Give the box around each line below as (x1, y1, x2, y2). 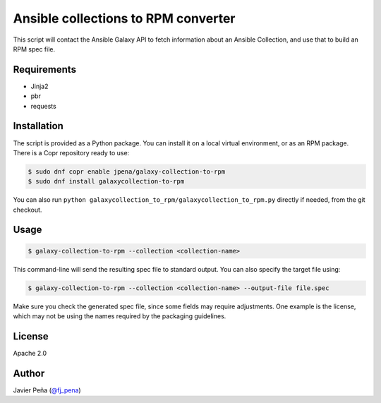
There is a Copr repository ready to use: (13, 148, 130, 157)
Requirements (13, 64, 77, 76)
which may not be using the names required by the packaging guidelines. (13, 312, 226, 320)
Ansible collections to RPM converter (13, 11, 236, 26)
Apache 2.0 (13, 349, 47, 357)
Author (13, 367, 45, 379)
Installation (13, 120, 64, 132)
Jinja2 (30, 82, 49, 90)
